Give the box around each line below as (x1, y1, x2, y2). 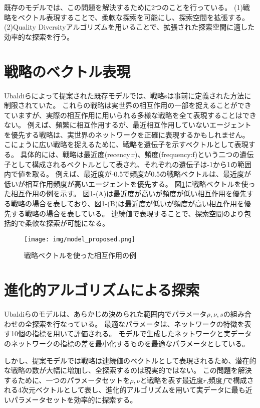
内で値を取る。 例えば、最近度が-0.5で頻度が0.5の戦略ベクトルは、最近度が (4, 169, 251, 179)
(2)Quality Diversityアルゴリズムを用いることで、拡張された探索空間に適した (4, 22, 255, 32)
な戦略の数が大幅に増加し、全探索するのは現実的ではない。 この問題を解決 (4, 365, 252, 375)
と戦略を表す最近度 (140, 374, 203, 385)
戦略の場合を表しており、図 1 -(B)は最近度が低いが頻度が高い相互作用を (11, 198, 244, 209)
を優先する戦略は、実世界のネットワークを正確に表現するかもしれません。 (4, 129, 249, 140)
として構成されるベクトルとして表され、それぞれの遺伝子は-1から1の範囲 (11, 159, 251, 169)
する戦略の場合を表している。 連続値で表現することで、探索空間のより (11, 208, 244, 218)
